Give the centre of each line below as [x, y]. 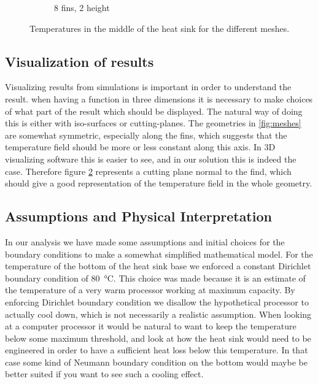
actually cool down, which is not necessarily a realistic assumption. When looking [158, 314]
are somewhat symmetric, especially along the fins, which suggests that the [146, 135]
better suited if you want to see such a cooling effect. [104, 374]
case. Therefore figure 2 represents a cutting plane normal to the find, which [148, 171]
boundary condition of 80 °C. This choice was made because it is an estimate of [155, 278]
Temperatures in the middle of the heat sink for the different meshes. [160, 28]
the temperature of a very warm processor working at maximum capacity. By [150, 290]
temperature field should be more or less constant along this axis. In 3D [140, 147]
